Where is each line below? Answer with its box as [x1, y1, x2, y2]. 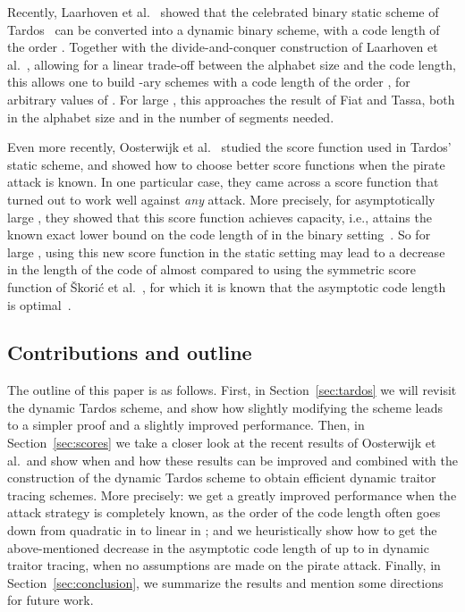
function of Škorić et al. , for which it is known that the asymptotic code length [7, 277, 446, 296]
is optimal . [7, 295, 72, 314]
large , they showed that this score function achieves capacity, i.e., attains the [7, 207, 432, 226]
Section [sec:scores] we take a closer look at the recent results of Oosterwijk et [7, 433, 436, 452]
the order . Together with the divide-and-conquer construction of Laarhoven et [7, 38, 438, 56]
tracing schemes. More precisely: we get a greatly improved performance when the [7, 485, 457, 504]
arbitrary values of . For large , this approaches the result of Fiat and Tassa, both [7, 89, 455, 108]
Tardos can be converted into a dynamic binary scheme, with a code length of [7, 20, 440, 38]
